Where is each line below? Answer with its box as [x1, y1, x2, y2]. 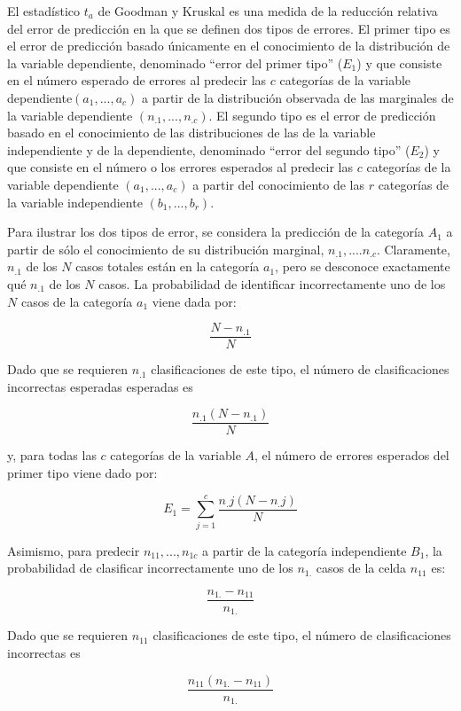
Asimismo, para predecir [7, 541, 140, 559]
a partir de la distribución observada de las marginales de [141, 88, 454, 106]
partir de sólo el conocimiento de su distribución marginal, [7, 239, 324, 258]
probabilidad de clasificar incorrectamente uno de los [7, 559, 293, 577]
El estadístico [7, 2, 81, 20]
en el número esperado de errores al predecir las [7, 71, 267, 90]
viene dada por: [152, 292, 237, 310]
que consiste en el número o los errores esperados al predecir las [7, 158, 354, 176]
